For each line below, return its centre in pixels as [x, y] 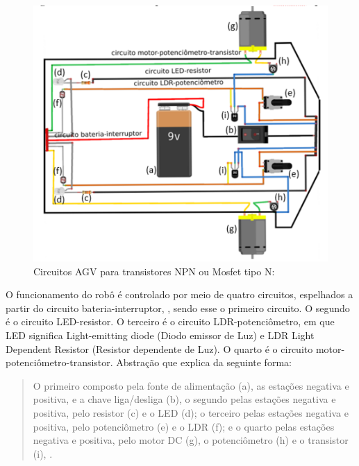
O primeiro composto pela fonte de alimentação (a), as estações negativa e [191, 385]
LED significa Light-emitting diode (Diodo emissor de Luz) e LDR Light [160, 335]
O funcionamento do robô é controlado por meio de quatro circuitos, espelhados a [179, 294]
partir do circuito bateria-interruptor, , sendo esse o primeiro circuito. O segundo [178, 308]
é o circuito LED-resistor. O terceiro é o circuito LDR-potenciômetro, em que [170, 321]
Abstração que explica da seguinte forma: [204, 362]
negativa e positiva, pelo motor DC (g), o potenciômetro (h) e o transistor [191, 440]
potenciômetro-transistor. [59, 362]
